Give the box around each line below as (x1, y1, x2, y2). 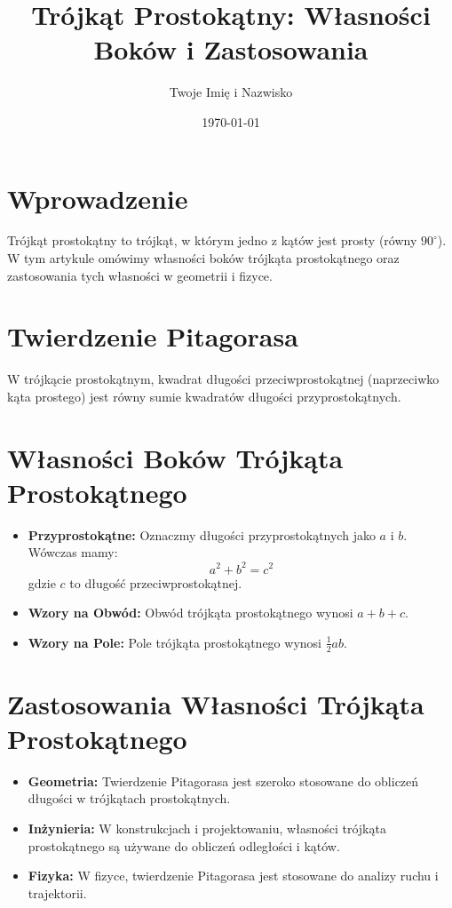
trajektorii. (28, 883, 87, 902)
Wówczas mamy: (28, 543, 118, 562)
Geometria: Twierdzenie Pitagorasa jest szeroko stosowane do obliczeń (28, 771, 419, 790)
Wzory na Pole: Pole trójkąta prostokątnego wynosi (28, 633, 321, 651)
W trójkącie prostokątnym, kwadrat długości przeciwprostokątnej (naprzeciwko (7, 370, 440, 388)
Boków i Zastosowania (93, 31, 369, 68)
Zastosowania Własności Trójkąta (7, 685, 424, 721)
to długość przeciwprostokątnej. (69, 573, 242, 592)
